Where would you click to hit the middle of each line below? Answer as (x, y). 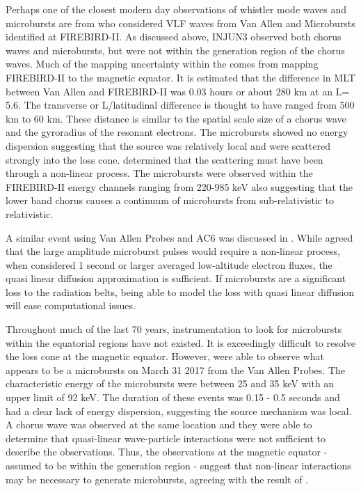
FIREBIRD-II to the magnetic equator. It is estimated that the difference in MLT (180, 77)
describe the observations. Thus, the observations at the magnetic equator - (167, 452)
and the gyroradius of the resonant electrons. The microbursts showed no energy (177, 132)
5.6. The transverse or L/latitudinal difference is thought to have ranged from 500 (180, 105)
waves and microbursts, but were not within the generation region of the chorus (175, 50)
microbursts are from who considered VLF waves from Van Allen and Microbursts (180, 23)
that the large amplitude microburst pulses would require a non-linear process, (173, 251)
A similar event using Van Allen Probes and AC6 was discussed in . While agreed (179, 237)
